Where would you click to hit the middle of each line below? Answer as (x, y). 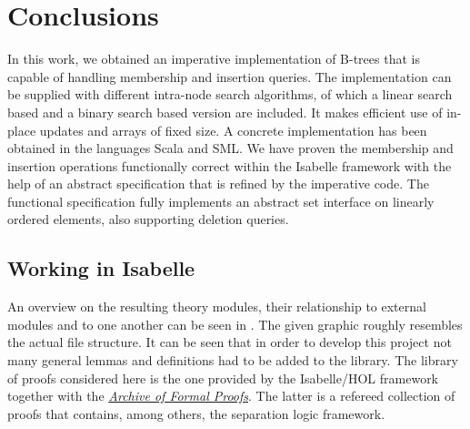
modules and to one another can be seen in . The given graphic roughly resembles (235, 324)
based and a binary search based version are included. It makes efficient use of (225, 112)
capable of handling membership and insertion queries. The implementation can (230, 76)
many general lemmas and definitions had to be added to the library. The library (233, 360)
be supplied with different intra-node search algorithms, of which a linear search (230, 94)
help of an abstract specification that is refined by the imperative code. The (218, 184)
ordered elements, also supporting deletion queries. (148, 219)
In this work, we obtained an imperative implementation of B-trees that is (214, 59)
